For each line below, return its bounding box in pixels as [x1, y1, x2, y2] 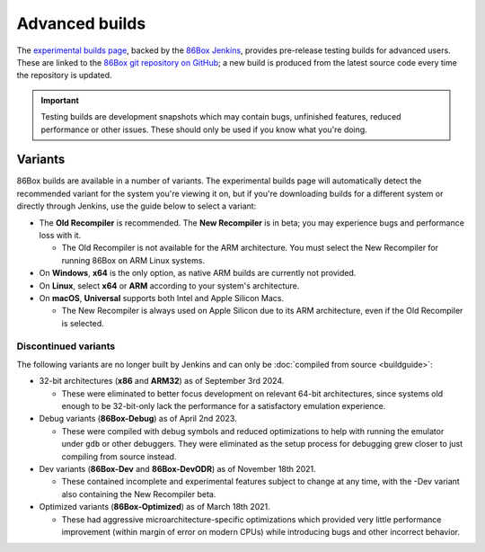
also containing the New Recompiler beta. [61, 488, 216, 499]
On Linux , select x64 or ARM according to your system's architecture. [39, 280, 300, 291]
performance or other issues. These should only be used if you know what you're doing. [40, 124, 367, 135]
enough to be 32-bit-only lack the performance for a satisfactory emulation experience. [61, 401, 386, 412]
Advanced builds [16, 13, 146, 33]
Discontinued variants [16, 340, 116, 352]
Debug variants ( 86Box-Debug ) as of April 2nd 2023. [39, 414, 237, 424]
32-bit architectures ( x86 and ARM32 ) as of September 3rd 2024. [39, 376, 285, 387]
